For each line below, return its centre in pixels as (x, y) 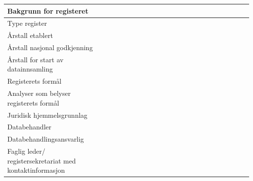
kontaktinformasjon (36, 170)
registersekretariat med (42, 160)
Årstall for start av (36, 59)
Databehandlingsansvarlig (46, 139)
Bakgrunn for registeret (48, 10)
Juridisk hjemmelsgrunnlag (47, 115)
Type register (27, 23)
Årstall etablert (30, 35)
